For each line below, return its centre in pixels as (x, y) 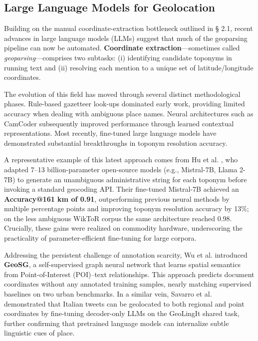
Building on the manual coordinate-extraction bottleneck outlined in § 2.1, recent (129, 28)
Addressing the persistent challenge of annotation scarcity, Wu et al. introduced (126, 254)
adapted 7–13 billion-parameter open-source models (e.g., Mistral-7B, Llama (121, 169)
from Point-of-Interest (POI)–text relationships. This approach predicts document (129, 274)
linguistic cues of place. (39, 333)
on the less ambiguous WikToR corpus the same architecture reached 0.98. (118, 218)
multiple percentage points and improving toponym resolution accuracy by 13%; (127, 208)
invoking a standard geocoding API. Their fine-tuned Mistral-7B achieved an (122, 189)
